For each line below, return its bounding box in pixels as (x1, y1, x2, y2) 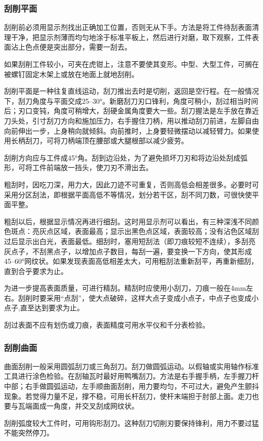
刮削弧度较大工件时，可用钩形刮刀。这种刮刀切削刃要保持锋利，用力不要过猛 (4, 417, 259, 428)
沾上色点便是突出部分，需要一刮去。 (11, 42, 131, 52)
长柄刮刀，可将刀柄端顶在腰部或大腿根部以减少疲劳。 (11, 135, 188, 146)
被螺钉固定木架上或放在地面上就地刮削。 (4, 68, 139, 79)
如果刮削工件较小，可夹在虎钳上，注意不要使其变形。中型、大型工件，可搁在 (4, 59, 259, 69)
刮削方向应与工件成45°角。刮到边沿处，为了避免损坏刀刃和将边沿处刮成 (4, 152, 241, 163)
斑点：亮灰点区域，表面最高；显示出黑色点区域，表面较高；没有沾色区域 (11, 226, 252, 236)
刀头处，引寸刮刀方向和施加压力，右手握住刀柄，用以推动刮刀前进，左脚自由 (4, 115, 259, 126)
